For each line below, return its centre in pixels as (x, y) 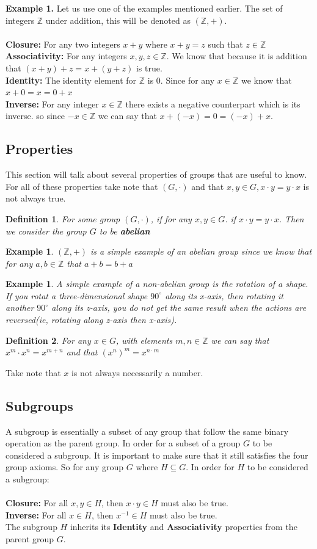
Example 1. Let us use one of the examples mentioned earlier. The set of (144, 8)
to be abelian (125, 231)
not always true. (36, 198)
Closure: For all (37, 503)
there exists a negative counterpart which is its (213, 104)
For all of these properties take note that (82, 186)
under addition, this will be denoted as (118, 20)
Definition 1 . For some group (63, 218)
